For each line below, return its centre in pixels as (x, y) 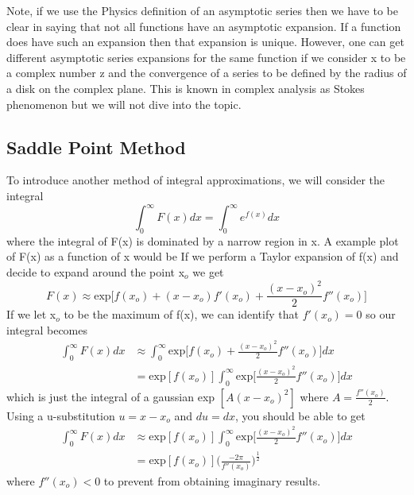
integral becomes (47, 329)
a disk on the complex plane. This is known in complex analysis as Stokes (186, 88)
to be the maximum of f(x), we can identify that (181, 314)
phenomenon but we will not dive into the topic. (124, 104)
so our (381, 314)
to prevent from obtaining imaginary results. (212, 480)
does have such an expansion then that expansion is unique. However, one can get (205, 42)
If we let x (31, 314)
